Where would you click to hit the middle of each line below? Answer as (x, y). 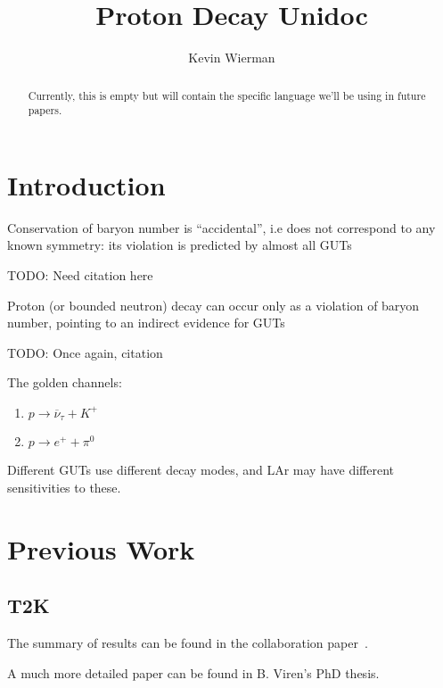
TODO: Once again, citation (85, 352)
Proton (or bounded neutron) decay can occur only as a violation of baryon (213, 305)
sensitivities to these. (64, 487)
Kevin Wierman (232, 58)
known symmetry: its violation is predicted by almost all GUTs (180, 245)
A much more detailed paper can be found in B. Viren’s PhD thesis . (193, 672)
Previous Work (101, 548)
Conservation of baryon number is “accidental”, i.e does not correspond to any (221, 227)
